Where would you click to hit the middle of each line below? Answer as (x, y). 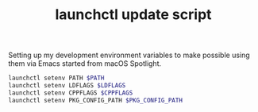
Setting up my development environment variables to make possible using (129, 55)
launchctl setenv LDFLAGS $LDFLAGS (67, 86)
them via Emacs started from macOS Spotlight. (85, 64)
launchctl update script (133, 15)
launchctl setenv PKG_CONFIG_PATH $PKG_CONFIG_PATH (95, 100)
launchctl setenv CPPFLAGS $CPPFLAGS (71, 93)
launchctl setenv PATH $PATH (56, 78)
